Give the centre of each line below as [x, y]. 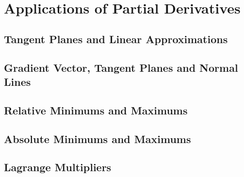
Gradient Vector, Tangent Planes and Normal [121, 67]
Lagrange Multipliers [58, 167]
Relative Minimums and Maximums [96, 110]
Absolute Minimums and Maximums [98, 138]
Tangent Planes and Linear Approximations [116, 39]
